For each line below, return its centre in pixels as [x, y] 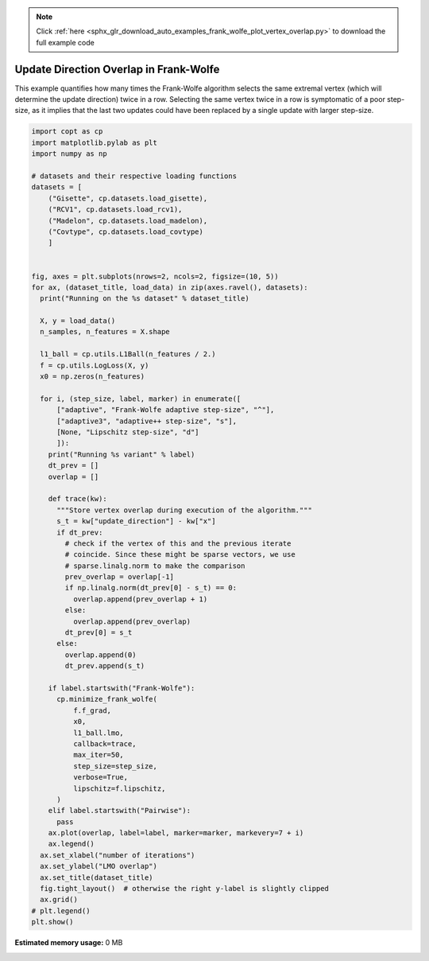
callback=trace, [104, 743]
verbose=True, [100, 777]
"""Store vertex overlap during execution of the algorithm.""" [185, 510]
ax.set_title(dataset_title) [97, 877]
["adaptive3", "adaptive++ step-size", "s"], [147, 421]
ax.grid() [59, 900]
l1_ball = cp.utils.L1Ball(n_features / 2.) [128, 354]
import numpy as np [69, 154]
